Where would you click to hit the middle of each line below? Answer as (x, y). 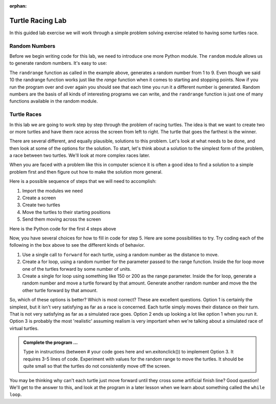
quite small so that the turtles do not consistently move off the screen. (97, 366)
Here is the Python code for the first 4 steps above (63, 229)
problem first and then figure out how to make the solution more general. (86, 172)
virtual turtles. (24, 328)
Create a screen (39, 198)
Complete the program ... (51, 343)
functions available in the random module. (54, 101)
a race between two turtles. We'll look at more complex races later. (80, 155)
